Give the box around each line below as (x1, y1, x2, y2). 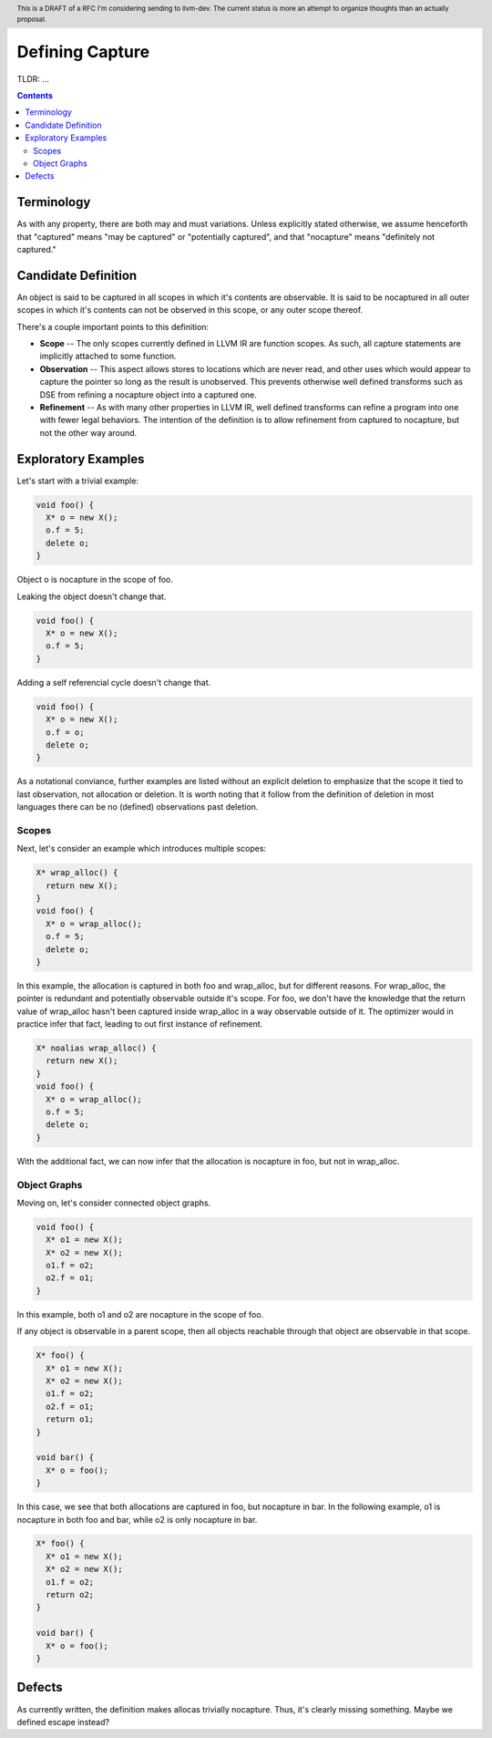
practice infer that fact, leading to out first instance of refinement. (16, 1019, 263, 1029)
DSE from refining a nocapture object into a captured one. (39, 388, 257, 400)
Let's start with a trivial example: (16, 475, 139, 486)
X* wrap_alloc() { (36, 867, 118, 878)
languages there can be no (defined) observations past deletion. (16, 802, 259, 812)
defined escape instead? (16, 1716, 109, 1727)
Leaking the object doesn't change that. (16, 591, 167, 602)
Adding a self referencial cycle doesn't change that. (16, 677, 211, 688)
